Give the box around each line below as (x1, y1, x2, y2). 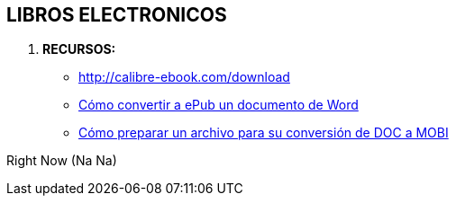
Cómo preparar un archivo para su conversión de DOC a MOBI (78, 125, 449, 141)
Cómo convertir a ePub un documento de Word (78, 97, 359, 113)
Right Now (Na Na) (6, 153, 117, 169)
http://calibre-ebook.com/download (78, 69, 290, 85)
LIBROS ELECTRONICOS (6, 4, 227, 26)
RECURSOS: (42, 41, 116, 57)
